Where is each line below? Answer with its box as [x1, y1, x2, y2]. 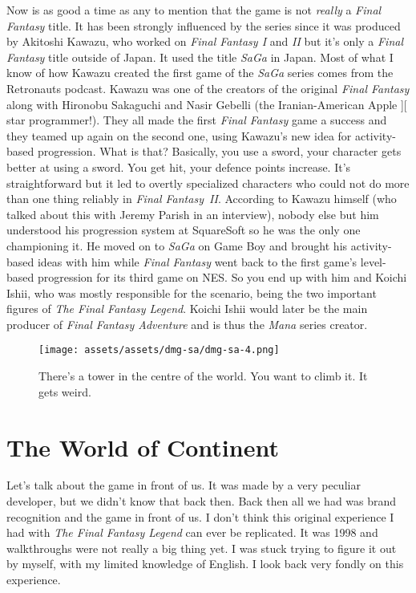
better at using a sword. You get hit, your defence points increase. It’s [6, 158, 351, 175]
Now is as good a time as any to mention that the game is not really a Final [6, 2, 382, 18]
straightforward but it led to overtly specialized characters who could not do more [6, 174, 410, 191]
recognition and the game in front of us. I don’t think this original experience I [6, 508, 394, 525]
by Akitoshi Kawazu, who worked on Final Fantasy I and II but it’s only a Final [6, 33, 403, 50]
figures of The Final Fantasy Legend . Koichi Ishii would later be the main [6, 300, 368, 317]
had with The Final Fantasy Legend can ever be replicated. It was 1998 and [6, 524, 378, 541]
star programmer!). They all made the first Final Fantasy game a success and [6, 112, 387, 128]
